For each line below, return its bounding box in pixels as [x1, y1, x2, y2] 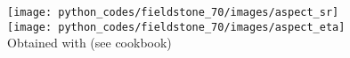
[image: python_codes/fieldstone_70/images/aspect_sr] [7, 6, 339, 18]
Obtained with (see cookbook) [7, 33, 172, 52]
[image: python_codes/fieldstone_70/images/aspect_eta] [7, 20, 346, 33]
